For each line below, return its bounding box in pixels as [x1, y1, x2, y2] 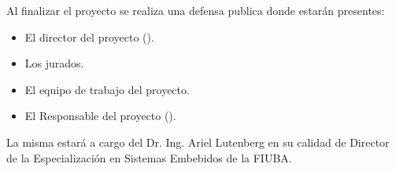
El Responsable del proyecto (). [24, 107, 176, 124]
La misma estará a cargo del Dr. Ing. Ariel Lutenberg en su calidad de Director [6, 133, 390, 150]
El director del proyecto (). [24, 28, 154, 45]
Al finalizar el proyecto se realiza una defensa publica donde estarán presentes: [6, 2, 385, 18]
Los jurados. [24, 55, 84, 71]
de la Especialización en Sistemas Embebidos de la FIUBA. [6, 149, 292, 166]
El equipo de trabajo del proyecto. [24, 81, 190, 97]
